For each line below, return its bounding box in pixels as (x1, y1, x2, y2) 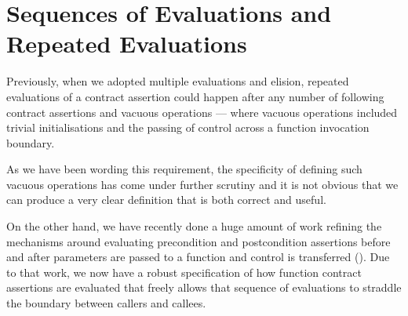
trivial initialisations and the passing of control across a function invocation (6, 119, 370, 136)
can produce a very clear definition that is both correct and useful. (6, 191, 326, 208)
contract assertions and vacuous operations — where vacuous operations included (6, 104, 398, 120)
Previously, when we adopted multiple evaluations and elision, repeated (6, 73, 349, 89)
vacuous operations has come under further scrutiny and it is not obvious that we (6, 176, 399, 192)
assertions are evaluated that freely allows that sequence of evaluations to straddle (6, 279, 402, 296)
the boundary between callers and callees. (6, 295, 206, 311)
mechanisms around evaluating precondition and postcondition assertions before (6, 233, 391, 249)
